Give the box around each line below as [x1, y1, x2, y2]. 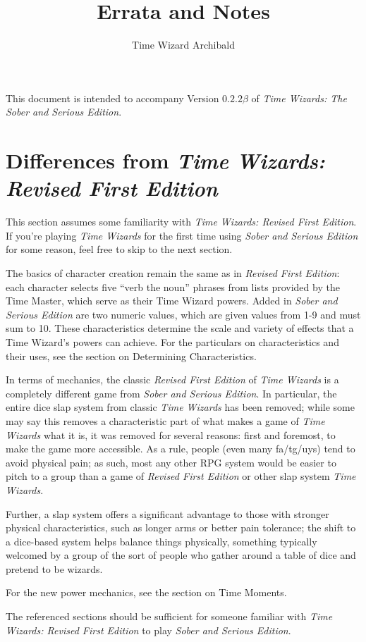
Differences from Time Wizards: [6, 146, 325, 175]
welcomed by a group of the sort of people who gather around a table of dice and [6, 548, 356, 562]
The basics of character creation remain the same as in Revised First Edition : [6, 266, 340, 280]
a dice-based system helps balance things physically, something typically [6, 533, 317, 548]
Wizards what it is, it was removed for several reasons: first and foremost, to [6, 427, 336, 442]
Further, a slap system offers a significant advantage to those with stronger [6, 506, 329, 521]
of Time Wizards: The [251, 90, 347, 105]
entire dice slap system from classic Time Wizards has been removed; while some [6, 400, 355, 414]
